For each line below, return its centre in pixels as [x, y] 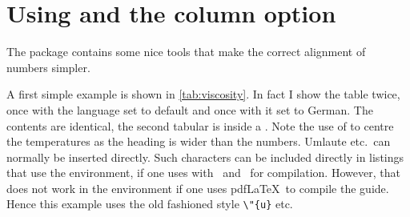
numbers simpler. [48, 67]
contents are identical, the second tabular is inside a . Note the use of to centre [200, 125]
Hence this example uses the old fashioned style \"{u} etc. [150, 204]
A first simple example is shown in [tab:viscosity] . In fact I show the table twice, [203, 94]
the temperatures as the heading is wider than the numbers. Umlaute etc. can [199, 141]
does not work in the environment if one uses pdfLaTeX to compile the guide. [198, 188]
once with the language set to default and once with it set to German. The [190, 109]
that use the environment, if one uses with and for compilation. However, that [203, 173]
